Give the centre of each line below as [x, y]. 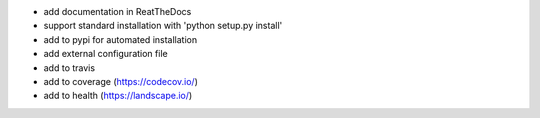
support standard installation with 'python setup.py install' [163, 26]
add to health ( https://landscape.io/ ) [118, 96]
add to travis [69, 67]
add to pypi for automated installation [120, 39]
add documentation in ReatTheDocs [117, 11]
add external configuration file [106, 54]
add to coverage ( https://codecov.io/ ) [121, 81]
